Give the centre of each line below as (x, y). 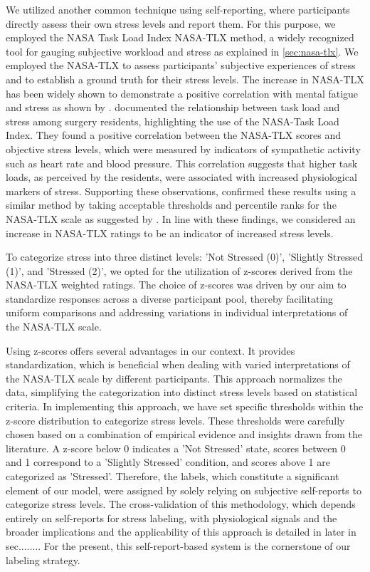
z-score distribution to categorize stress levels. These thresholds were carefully (175, 420)
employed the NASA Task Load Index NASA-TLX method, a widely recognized (180, 37)
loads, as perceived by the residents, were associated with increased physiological (181, 177)
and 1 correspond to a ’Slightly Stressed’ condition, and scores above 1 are (168, 462)
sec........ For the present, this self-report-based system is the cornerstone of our (178, 545)
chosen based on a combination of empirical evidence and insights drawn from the (184, 434)
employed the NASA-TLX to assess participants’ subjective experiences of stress (181, 65)
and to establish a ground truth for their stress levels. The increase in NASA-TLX (185, 79)
